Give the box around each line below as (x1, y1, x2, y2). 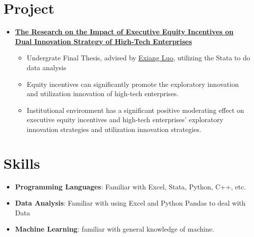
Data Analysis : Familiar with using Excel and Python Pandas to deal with (15, 198, 246, 208)
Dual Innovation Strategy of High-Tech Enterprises (15, 36, 192, 46)
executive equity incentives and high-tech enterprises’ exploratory (27, 114, 224, 125)
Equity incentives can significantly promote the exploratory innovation (27, 79, 239, 89)
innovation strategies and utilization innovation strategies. (27, 124, 201, 134)
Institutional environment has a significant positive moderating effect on (27, 105, 244, 115)
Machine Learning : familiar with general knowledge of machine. (15, 224, 214, 234)
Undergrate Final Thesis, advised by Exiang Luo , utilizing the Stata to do (27, 53, 250, 63)
